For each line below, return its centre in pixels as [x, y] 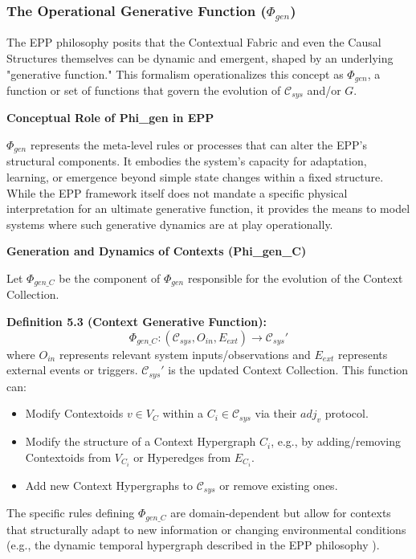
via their [276, 413]
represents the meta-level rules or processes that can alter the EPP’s [198, 145]
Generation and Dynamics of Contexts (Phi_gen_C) [157, 251]
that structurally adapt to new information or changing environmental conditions [206, 529]
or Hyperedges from [182, 457]
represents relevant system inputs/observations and [185, 354]
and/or [324, 90]
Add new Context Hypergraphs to [109, 485]
